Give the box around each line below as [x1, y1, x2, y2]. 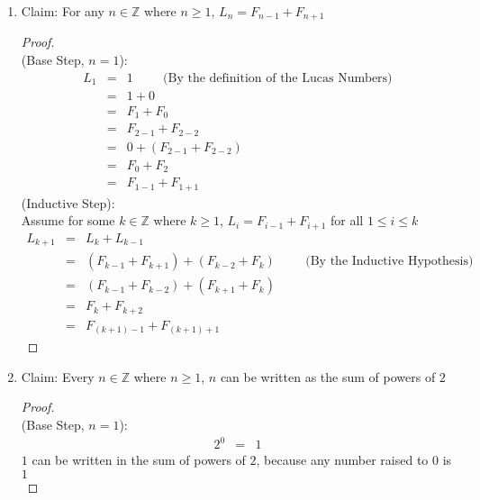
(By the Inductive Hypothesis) [305, 255, 474, 268]
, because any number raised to [256, 450, 429, 469]
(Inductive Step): [21, 193, 115, 212]
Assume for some [21, 211, 115, 230]
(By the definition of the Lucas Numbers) [163, 71, 393, 85]
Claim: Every [21, 367, 95, 386]
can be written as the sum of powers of [220, 367, 436, 386]
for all [331, 211, 364, 230]
